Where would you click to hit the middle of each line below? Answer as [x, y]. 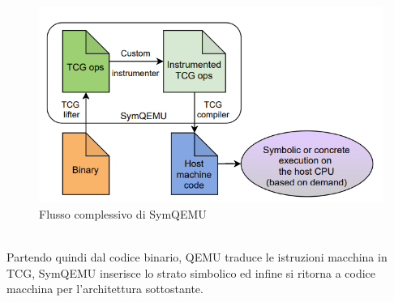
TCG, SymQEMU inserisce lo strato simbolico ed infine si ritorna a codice [191, 272]
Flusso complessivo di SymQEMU [123, 214]
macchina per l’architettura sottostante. [105, 289]
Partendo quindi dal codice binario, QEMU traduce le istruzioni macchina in [197, 257]
